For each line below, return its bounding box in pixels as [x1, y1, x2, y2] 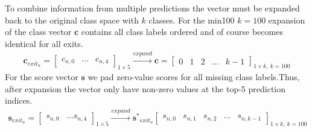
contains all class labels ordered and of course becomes [81, 25, 283, 38]
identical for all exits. [5, 37, 83, 49]
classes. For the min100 [148, 13, 235, 26]
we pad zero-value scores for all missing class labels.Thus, [88, 71, 300, 83]
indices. [5, 94, 33, 107]
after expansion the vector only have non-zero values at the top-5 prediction [5, 82, 286, 95]
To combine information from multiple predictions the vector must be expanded [5, 2, 300, 14]
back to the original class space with [5, 13, 139, 26]
